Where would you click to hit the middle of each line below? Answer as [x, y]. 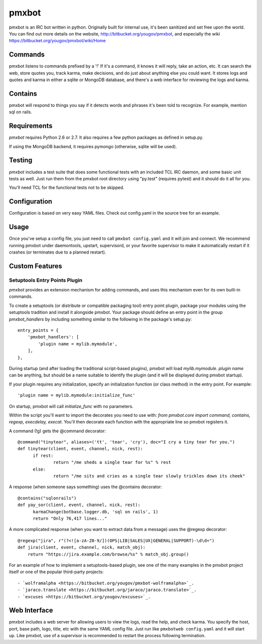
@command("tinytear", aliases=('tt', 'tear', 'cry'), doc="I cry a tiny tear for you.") [126, 442]
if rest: [43, 456]
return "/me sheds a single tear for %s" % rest [112, 462]
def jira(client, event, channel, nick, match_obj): [82, 547]
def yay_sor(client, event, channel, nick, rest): [79, 505]
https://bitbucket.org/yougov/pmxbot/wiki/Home [57, 41]
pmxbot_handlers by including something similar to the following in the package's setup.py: [100, 319]
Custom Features [36, 266]
